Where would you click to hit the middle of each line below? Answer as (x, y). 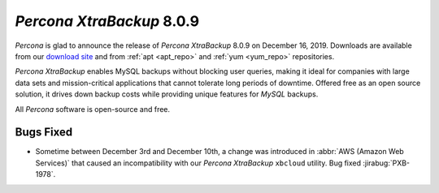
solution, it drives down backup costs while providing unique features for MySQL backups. (167, 94)
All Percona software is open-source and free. (93, 109)
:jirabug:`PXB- (387, 163)
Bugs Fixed (44, 133)
